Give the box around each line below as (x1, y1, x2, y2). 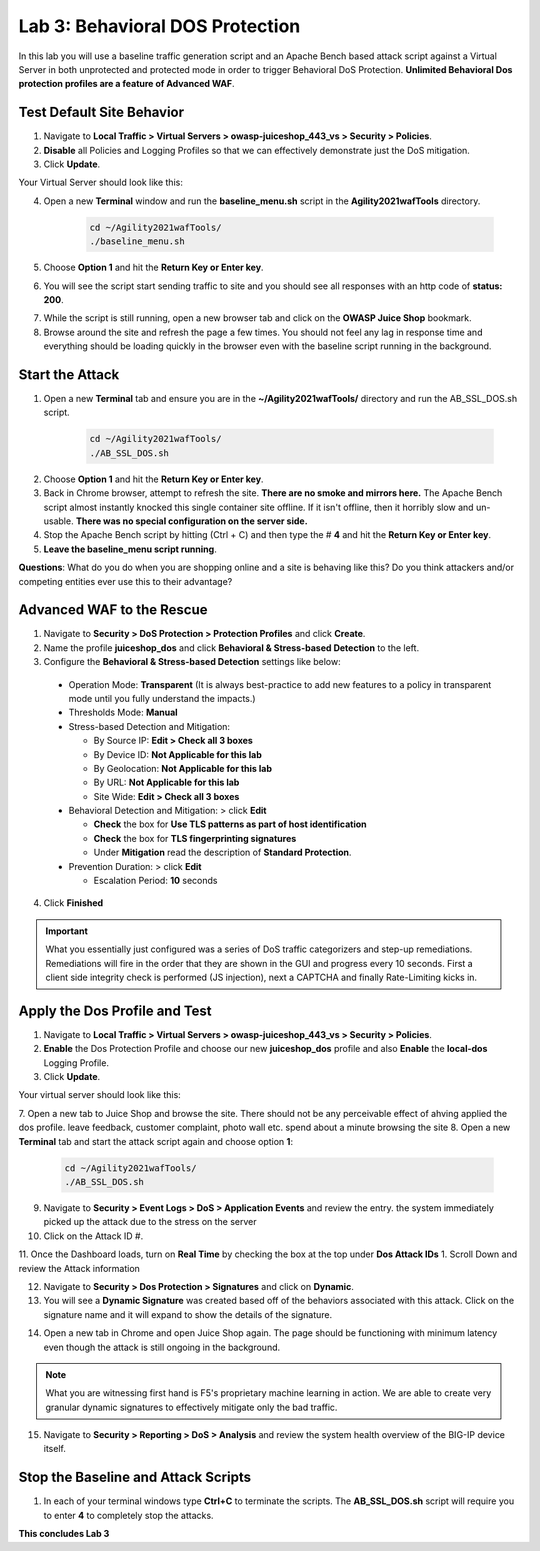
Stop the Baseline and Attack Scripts (18, 1469, 252, 1486)
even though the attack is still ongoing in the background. (43, 1341, 281, 1353)
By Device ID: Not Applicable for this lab (93, 748, 262, 760)
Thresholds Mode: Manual (68, 706, 179, 719)
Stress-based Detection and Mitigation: (68, 720, 230, 732)
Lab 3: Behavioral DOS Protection (18, 15, 301, 37)
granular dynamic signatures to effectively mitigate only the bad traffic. (45, 1401, 338, 1413)
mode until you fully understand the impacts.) (68, 692, 256, 704)
